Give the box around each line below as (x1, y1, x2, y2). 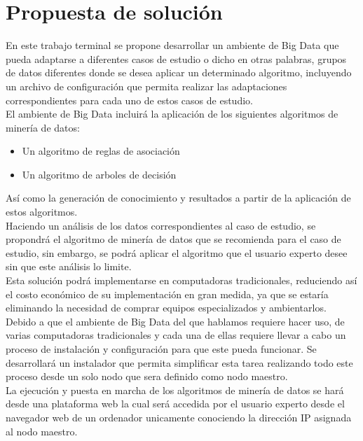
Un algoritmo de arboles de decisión (22, 167, 177, 181)
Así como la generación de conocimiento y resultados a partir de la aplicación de (6, 190, 351, 205)
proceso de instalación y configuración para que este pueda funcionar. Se (6, 342, 317, 356)
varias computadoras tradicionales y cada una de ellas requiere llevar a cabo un (6, 328, 346, 342)
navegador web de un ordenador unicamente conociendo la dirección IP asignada (6, 409, 352, 424)
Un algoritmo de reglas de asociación (22, 143, 180, 158)
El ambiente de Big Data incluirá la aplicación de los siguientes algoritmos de (6, 106, 338, 121)
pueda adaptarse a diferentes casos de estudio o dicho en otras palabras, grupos (6, 51, 347, 66)
